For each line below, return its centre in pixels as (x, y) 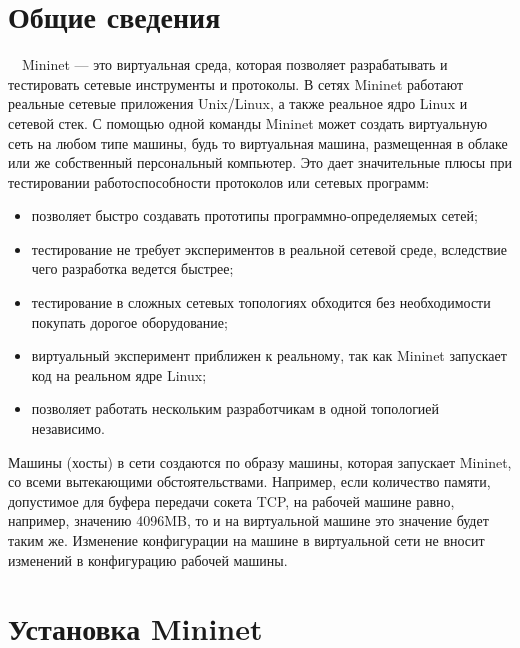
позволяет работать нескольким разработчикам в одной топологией (235, 408)
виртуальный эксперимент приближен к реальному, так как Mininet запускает (269, 355)
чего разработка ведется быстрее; (132, 268)
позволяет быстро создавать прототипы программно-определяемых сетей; (254, 215)
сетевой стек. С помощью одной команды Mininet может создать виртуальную (248, 122)
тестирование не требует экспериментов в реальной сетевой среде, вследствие (269, 248)
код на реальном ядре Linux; (119, 374)
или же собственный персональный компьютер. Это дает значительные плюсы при (260, 162)
